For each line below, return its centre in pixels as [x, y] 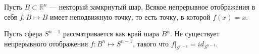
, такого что [151, 43]
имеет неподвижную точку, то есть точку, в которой [130, 16]
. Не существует [195, 34]
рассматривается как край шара [111, 34]
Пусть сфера [23, 34]
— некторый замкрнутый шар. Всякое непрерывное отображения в [152, 7]
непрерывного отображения [46, 43]
